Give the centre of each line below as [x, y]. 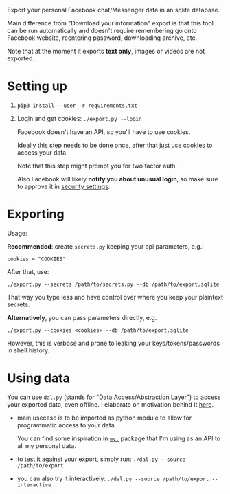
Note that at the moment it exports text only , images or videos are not [106, 51]
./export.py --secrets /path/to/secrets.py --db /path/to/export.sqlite [113, 284]
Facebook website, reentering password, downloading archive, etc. [102, 38]
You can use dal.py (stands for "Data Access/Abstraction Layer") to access [114, 397]
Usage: [17, 233]
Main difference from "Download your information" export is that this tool [111, 23]
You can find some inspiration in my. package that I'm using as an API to [119, 438]
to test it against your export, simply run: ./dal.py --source [101, 459]
